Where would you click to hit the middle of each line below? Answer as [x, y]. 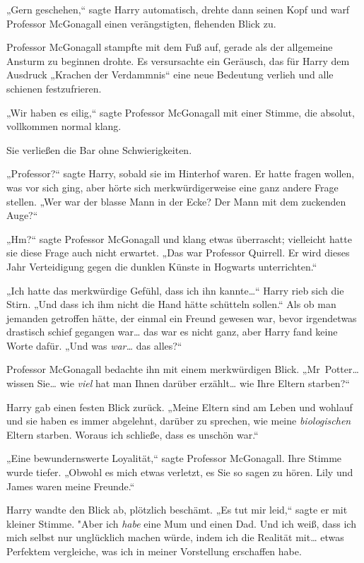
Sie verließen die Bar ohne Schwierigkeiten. [99, 149]
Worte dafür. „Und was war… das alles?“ [94, 345]
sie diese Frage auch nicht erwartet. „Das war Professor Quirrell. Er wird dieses [178, 253]
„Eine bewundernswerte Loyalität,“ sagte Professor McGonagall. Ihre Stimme [174, 458]
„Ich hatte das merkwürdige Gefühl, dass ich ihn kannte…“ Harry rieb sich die [175, 290]
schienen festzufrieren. [54, 88]
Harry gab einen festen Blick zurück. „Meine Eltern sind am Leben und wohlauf [180, 407]
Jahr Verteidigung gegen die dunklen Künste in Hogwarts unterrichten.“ [162, 266]
